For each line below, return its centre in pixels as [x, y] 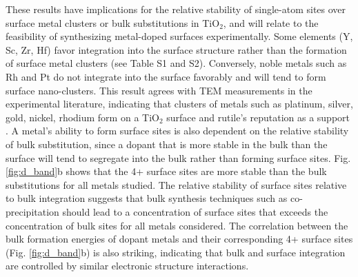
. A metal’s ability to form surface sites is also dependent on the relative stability [177, 131]
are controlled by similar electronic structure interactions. [127, 266]
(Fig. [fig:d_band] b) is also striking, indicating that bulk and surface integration [176, 252]
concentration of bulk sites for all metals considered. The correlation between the [177, 225]
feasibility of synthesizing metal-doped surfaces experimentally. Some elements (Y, [179, 36]
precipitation [32, 211]
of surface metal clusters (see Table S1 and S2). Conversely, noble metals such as [176, 63]
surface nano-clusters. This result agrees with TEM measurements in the [159, 90]
